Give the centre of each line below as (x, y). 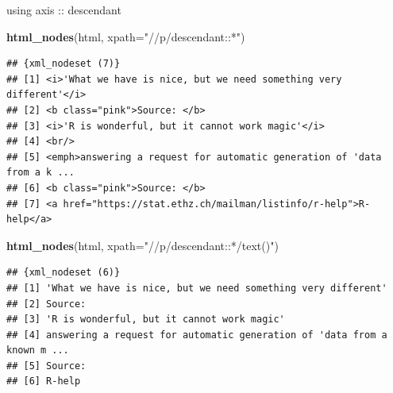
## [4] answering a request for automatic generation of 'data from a (197, 335)
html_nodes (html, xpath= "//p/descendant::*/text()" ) (143, 245)
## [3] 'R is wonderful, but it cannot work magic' (146, 320)
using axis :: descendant (64, 10)
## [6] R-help (44, 381)
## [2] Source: (46, 304)
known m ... (38, 351)
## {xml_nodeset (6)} (64, 273)
